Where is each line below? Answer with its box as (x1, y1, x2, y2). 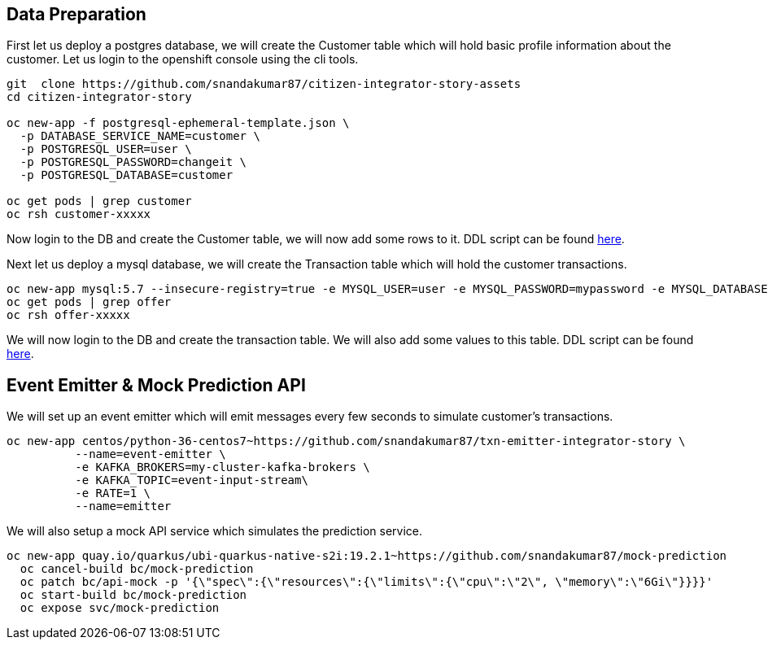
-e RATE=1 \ (75, 487, 151, 500)
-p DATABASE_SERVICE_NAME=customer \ (20, 129, 260, 143)
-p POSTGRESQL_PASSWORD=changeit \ (20, 155, 247, 169)
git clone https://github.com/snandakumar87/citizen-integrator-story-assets (7, 77, 521, 91)
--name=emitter (75, 500, 172, 513)
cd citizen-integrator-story (7, 90, 192, 104)
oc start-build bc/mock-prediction (20, 588, 247, 602)
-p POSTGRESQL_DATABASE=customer (20, 168, 233, 182)
